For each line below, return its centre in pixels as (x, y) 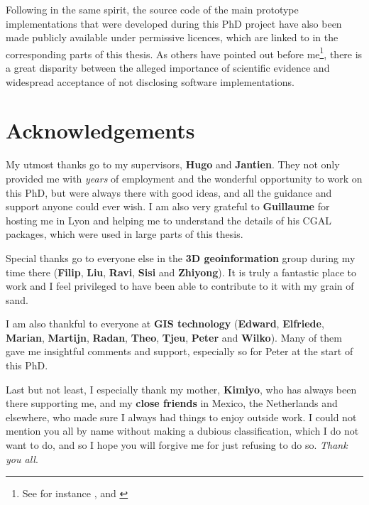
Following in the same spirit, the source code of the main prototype (152, 9)
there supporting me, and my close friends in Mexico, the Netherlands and (172, 403)
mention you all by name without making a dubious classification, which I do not (182, 431)
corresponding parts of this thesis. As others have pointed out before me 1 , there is (184, 53)
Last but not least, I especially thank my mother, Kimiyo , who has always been (181, 389)
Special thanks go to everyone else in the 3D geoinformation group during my (181, 257)
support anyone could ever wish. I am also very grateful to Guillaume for (168, 206)
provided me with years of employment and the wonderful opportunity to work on (184, 178)
